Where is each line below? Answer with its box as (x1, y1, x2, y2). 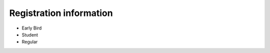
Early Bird (21, 25, 42, 31)
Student (21, 31, 38, 37)
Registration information (9, 7, 113, 18)
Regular (21, 39, 38, 45)
